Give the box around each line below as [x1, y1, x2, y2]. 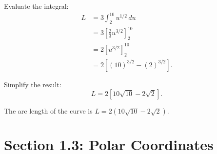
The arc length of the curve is [4, 106, 93, 116]
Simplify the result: [4, 79, 61, 89]
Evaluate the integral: [4, 1, 69, 11]
